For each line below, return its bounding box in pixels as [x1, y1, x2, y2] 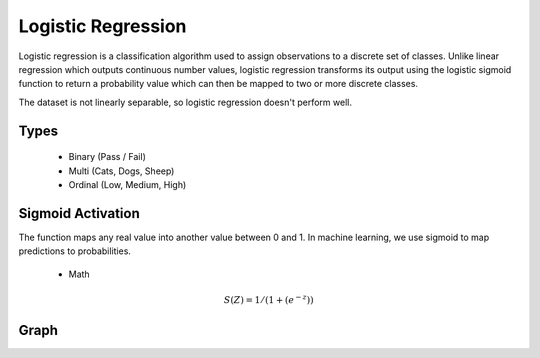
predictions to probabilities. [18, 245, 132, 257]
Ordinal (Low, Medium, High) [68, 178, 187, 190]
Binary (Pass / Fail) [68, 151, 147, 163]
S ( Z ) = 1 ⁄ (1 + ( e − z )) [223, 293, 314, 305]
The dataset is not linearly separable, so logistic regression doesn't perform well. [18, 96, 352, 108]
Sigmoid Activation [18, 205, 140, 222]
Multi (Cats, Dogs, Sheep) [68, 165, 175, 177]
